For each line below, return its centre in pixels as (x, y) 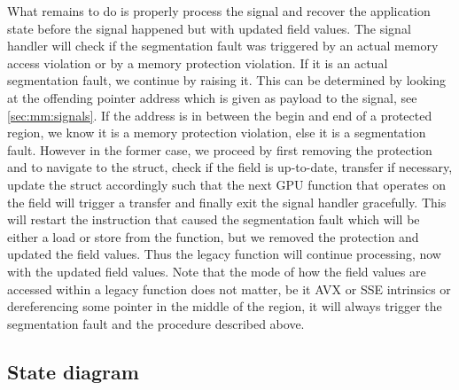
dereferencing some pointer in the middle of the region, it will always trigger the (225, 306)
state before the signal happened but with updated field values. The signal (209, 28)
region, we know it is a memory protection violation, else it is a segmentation (217, 133)
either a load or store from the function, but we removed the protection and (213, 236)
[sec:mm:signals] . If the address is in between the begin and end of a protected (220, 115)
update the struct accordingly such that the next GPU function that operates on (226, 184)
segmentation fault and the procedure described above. (156, 323)
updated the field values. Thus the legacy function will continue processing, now (224, 254)
